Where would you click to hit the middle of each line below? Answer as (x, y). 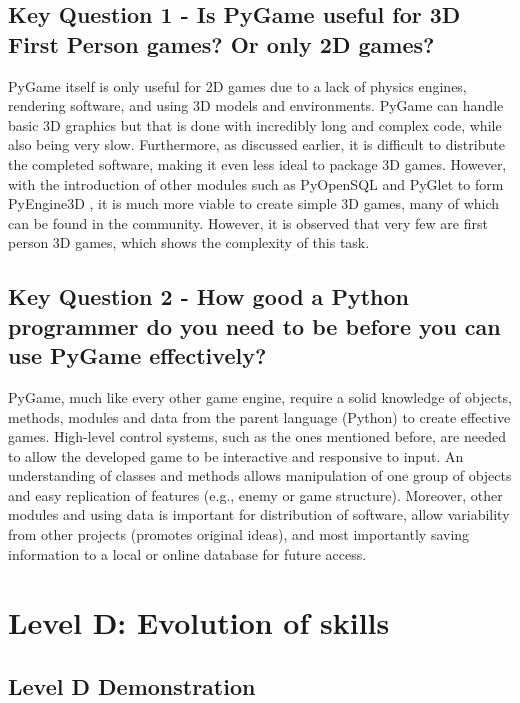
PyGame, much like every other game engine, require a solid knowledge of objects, (260, 396)
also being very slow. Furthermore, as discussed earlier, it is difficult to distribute (256, 144)
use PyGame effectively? (137, 355)
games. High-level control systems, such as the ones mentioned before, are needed (257, 436)
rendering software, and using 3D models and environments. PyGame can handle (256, 105)
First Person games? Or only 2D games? (221, 43)
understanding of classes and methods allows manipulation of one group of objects (260, 475)
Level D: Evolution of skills (199, 622)
